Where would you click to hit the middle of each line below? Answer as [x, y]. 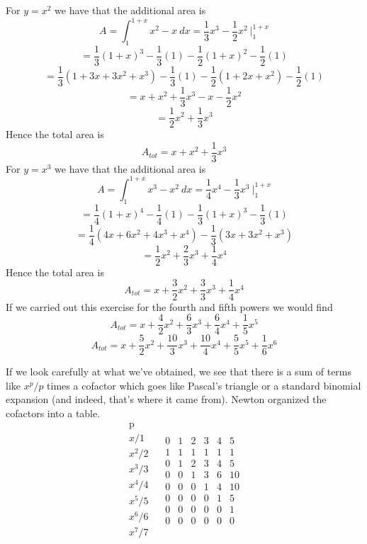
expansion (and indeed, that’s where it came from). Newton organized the [166, 399]
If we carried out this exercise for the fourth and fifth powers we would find [169, 306]
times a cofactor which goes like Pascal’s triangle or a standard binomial [204, 385]
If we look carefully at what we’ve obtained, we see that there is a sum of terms [179, 372]
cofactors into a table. [53, 413]
